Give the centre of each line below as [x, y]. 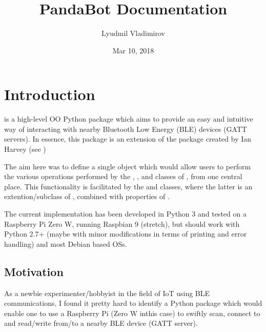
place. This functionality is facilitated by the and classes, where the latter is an [128, 186]
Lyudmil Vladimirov [133, 33]
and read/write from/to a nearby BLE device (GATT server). [101, 323]
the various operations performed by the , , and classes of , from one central [123, 176]
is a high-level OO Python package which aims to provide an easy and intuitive [129, 119]
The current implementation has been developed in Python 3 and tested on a [125, 213]
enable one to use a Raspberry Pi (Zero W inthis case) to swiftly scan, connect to [132, 313]
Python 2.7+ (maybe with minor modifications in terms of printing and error [126, 234]
